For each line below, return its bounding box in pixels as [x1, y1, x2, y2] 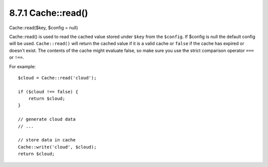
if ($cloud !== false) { [18, 89, 78, 94]
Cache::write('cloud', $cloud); [18, 144, 97, 150]
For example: [9, 63, 36, 69]
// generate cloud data [18, 117, 76, 122]
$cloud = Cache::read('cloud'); [18, 75, 97, 81]
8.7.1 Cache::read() [9, 7, 88, 18]
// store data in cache [18, 137, 76, 143]
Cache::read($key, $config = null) [9, 25, 78, 31]
